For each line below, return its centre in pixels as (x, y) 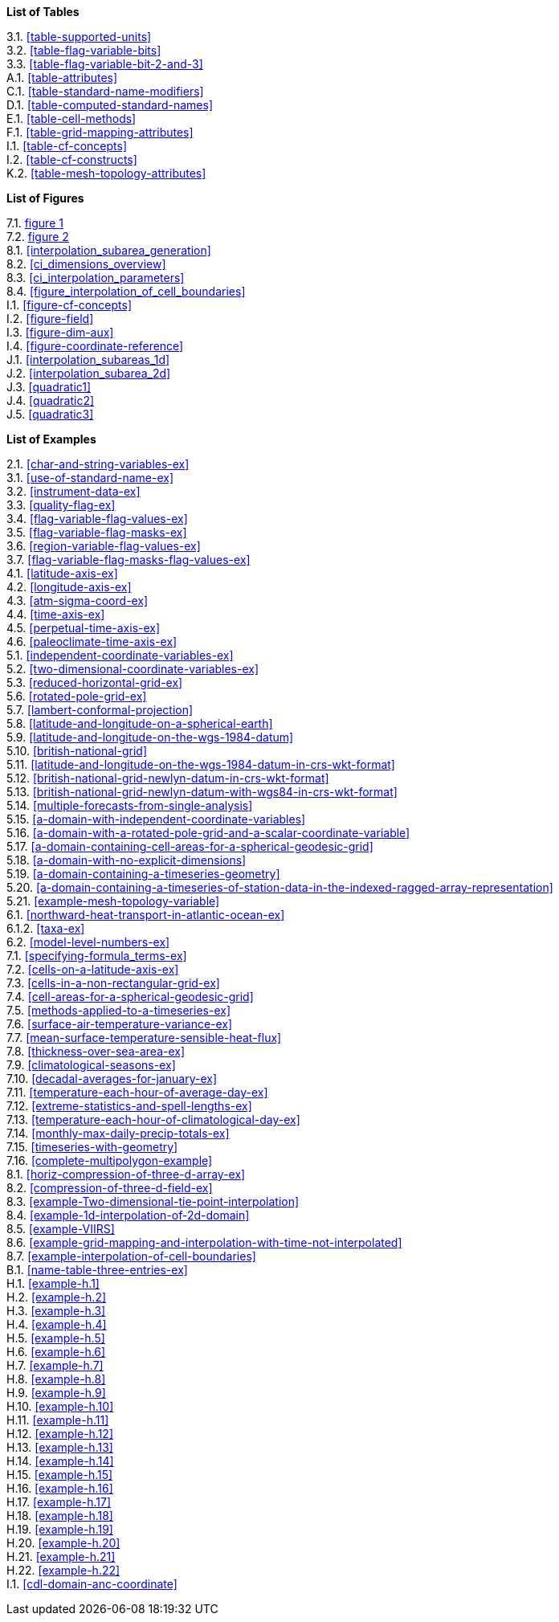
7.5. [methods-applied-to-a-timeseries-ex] (118, 1010)
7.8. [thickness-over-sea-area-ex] (96, 1051)
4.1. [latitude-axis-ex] (62, 573)
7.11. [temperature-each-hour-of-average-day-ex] (137, 1092)
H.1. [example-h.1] (53, 1283)
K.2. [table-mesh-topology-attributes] (106, 173)
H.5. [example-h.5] (56, 1338)
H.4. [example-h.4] (57, 1324)
